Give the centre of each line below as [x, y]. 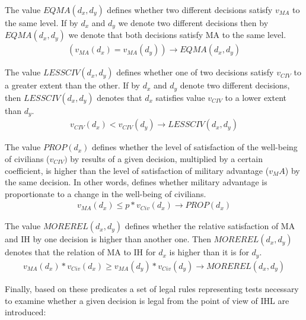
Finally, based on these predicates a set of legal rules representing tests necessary [152, 288]
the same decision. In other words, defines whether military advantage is [136, 182]
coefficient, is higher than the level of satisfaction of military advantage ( [137, 170]
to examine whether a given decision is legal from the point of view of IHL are [147, 300]
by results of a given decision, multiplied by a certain [166, 159]
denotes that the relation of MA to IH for [80, 252]
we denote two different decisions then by [193, 23]
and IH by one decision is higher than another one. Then [108, 239]
